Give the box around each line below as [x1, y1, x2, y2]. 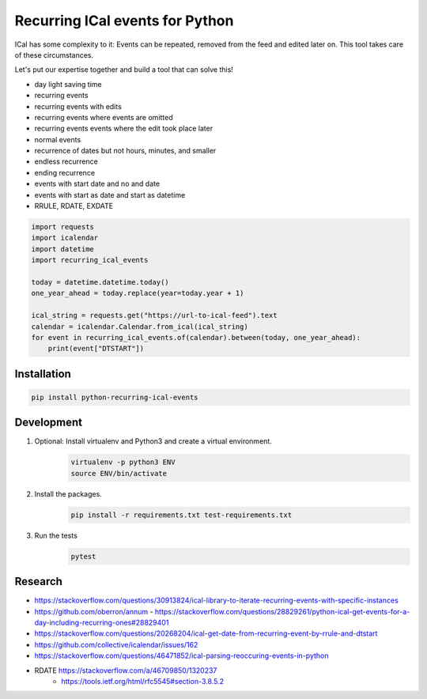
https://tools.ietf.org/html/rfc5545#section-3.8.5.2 [61, 676, 225, 686]
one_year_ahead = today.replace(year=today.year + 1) [31, 289, 244, 298]
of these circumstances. [14, 50, 94, 59]
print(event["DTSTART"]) [47, 344, 145, 353]
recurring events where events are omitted [34, 112, 173, 122]
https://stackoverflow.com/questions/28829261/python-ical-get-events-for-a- [154, 606, 410, 616]
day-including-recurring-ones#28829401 [34, 618, 169, 627]
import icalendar [31, 233, 99, 243]
